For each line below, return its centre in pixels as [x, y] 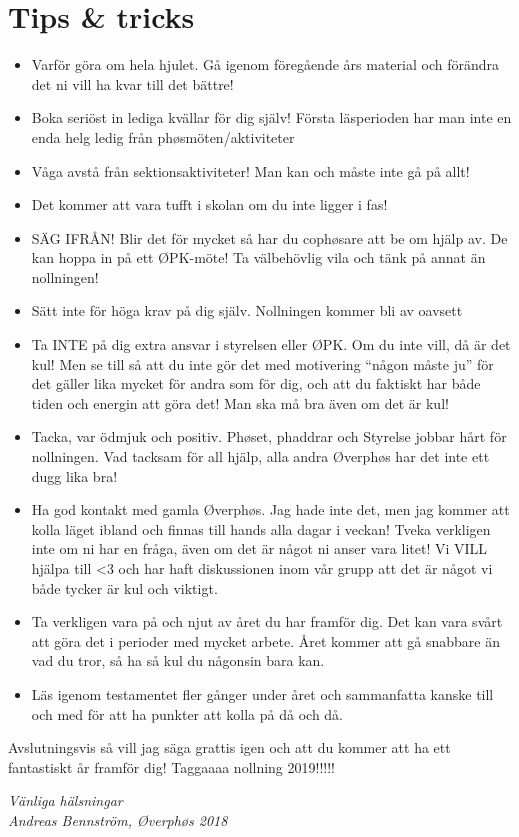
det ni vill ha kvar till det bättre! [132, 83]
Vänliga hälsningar [65, 800]
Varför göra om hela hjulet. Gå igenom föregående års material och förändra [265, 64]
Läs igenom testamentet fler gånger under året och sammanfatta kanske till [262, 693]
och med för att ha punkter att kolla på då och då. [187, 713]
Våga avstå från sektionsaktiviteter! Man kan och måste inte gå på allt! [250, 170]
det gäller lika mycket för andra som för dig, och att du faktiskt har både [256, 383]
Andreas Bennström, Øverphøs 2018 [118, 819]
